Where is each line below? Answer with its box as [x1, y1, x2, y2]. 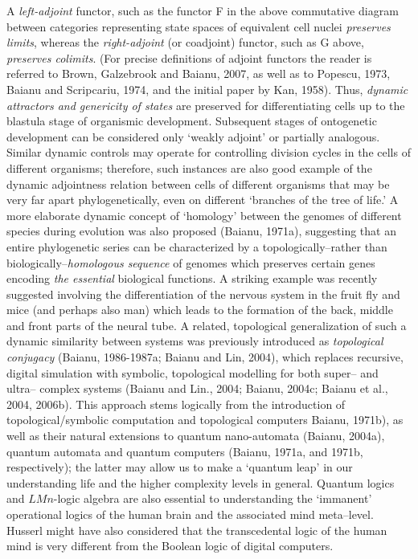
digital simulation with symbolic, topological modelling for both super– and [6, 364, 379, 381]
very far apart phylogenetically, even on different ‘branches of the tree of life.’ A [6, 191, 399, 208]
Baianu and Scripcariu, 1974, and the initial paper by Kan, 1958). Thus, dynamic [6, 80, 408, 97]
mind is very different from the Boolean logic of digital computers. [6, 537, 334, 554]
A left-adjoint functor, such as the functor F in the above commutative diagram [6, 2, 399, 18]
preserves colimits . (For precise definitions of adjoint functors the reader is [6, 49, 372, 66]
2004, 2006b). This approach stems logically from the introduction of [6, 395, 346, 412]
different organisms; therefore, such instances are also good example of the [6, 159, 372, 176]
